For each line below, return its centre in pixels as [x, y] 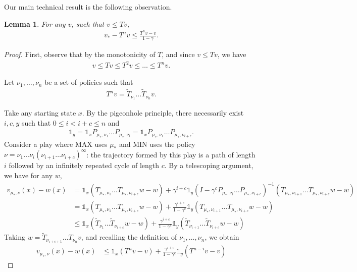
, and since [178, 54]
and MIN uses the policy [157, 144]
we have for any [29, 175]
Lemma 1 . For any [35, 23]
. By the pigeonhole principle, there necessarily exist [163, 112]
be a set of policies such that [89, 82]
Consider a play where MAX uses [56, 144]
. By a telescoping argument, [209, 165]
